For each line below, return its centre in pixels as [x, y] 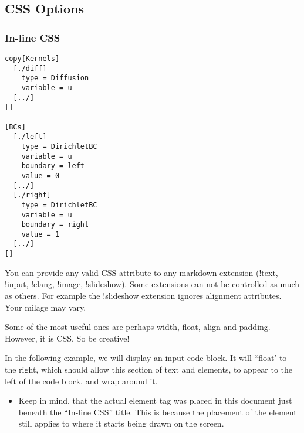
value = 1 [40, 234]
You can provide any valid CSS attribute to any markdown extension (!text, [141, 272]
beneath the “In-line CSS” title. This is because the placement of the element [158, 412]
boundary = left [53, 166]
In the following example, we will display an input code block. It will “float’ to [146, 358]
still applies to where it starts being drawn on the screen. [121, 423]
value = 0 [40, 175]
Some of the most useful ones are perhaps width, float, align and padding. [138, 327]
